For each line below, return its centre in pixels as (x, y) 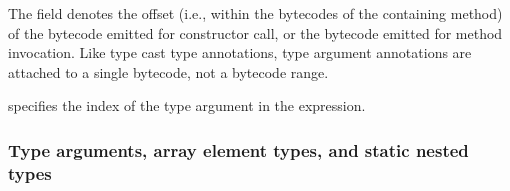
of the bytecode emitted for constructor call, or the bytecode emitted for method (255, 32)
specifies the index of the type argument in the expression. (187, 105)
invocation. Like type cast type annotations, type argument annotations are (240, 52)
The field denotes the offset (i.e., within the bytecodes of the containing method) (255, 13)
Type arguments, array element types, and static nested (238, 149)
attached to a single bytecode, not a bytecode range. (168, 71)
